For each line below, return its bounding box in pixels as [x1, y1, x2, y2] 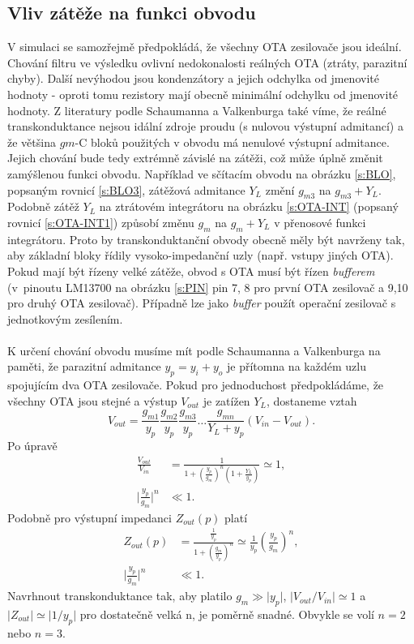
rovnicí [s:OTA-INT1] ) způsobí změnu [7, 213, 194, 230]
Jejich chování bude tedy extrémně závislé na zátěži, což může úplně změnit [7, 149, 383, 166]
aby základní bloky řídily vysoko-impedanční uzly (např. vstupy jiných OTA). [7, 247, 394, 264]
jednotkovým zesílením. [7, 310, 123, 327]
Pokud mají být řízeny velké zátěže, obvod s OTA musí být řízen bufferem [7, 262, 375, 279]
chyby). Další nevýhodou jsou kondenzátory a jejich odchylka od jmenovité [7, 70, 379, 87]
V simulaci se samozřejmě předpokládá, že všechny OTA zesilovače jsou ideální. [7, 38, 402, 55]
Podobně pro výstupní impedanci [7, 509, 172, 526]
